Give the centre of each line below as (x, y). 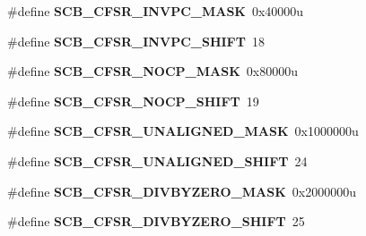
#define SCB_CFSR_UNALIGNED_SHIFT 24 (157, 160)
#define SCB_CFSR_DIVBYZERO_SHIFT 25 (156, 221)
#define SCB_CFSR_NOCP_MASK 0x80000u (152, 71)
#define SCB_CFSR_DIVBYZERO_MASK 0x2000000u (182, 191)
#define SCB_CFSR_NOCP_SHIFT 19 (133, 101)
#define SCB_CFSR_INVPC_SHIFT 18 (136, 41)
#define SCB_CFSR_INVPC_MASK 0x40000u (156, 11)
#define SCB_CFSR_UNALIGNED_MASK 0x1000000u (183, 131)
